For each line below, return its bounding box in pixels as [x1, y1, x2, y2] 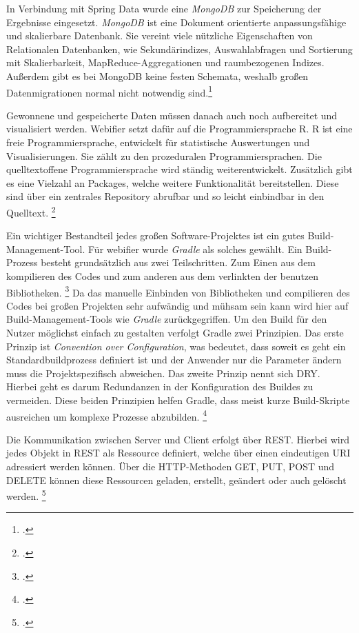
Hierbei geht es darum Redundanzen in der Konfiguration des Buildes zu [6, 379, 314, 394]
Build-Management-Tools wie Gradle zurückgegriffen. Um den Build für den [6, 312, 327, 326]
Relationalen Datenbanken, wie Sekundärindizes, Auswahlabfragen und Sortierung [6, 41, 353, 56]
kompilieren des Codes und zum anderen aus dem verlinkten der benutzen [6, 269, 319, 283]
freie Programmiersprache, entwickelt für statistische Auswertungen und [6, 135, 310, 149]
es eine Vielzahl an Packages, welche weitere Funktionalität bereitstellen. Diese [6, 175, 339, 190]
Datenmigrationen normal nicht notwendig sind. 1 [6, 83, 213, 99]
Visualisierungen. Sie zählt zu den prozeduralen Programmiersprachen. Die [6, 148, 322, 163]
